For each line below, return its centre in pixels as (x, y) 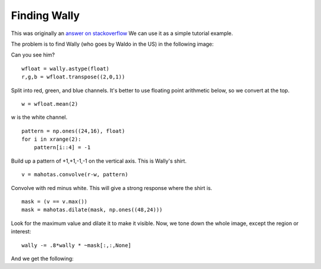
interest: (21, 232)
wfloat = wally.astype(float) (66, 69)
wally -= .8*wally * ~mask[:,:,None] (77, 245)
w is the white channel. (39, 117)
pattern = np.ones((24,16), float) (73, 131)
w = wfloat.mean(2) (50, 104)
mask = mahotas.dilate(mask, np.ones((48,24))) (92, 210)
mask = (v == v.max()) (55, 202)
